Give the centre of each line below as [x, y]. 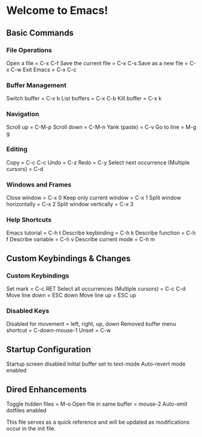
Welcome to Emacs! [57, 11]
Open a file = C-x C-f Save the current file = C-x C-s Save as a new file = [97, 63]
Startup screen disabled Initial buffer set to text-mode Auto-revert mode [96, 364]
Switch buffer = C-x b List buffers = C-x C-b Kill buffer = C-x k [84, 99]
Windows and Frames [39, 184]
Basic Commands [40, 33]
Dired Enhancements [47, 390]
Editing [17, 149]
